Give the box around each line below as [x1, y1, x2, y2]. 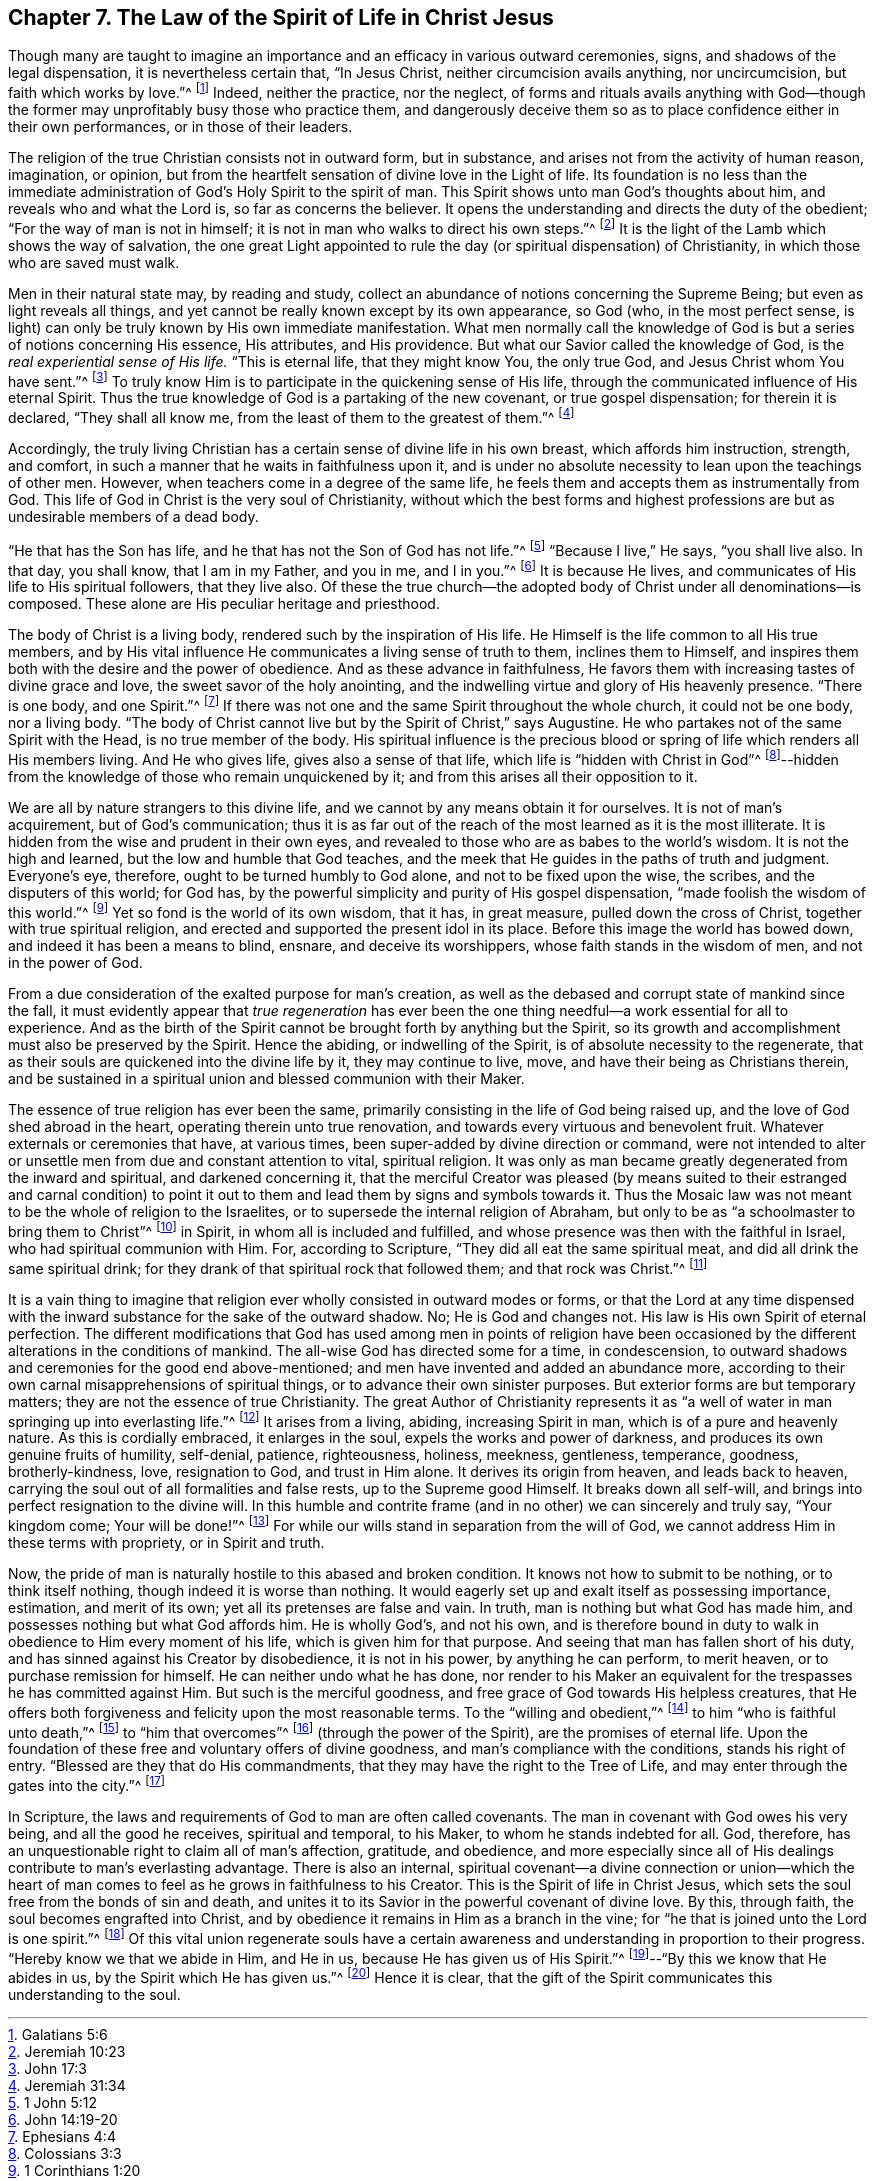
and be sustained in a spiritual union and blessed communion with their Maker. [8, 1070, 525, 1088]
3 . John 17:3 [8, 2059, 88, 2077]
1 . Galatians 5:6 [8, 2025, 108, 2043]
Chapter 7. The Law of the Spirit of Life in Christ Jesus [8, 5, 554, 30]
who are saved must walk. [8, 253, 180, 271]
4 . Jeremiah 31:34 [8, 2076, 126, 2094]
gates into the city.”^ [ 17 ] [8, 1774, 166, 1794]
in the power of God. [8, 954, 143, 972]
